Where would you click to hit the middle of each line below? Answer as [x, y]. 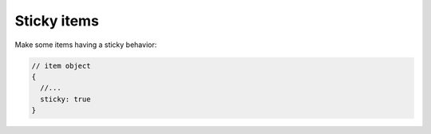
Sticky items [57, 21]
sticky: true [65, 99]
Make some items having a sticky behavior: [86, 45]
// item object [61, 65]
